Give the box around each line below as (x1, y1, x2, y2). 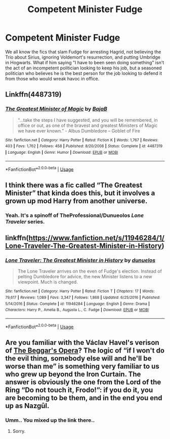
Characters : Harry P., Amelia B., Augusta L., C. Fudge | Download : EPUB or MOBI (5, 308, 149, 313)
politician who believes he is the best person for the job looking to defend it (5, 70, 162, 76)
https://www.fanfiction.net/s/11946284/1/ (28, 234, 164, 242)
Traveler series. (5, 218, 45, 225)
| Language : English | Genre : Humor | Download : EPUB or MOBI (5, 150, 118, 155)
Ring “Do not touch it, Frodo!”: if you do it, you (5, 385, 153, 394)
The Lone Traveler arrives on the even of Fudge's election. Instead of (17, 268, 162, 274)
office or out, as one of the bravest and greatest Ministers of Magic (17, 122, 158, 128)
